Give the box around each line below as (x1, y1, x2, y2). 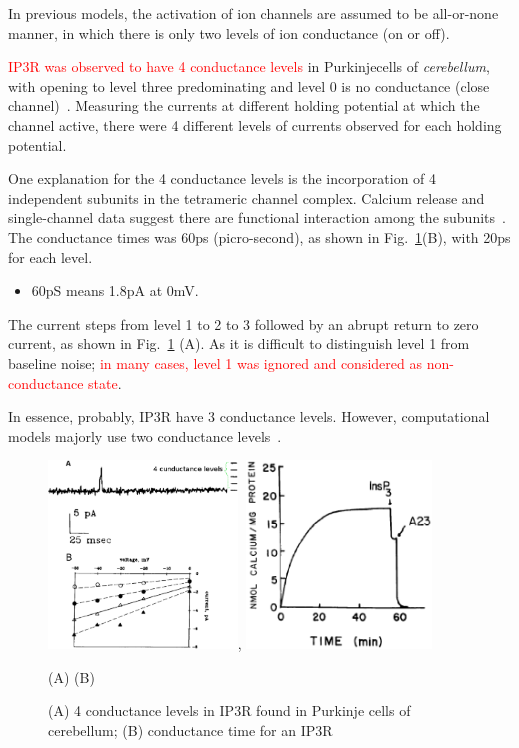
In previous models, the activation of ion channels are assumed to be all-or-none (8, 3, 499, 23)
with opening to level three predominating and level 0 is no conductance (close (8, 75, 490, 96)
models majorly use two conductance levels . (8, 425, 282, 446)
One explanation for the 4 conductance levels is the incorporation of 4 (8, 168, 437, 189)
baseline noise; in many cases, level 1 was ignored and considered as (8, 352, 422, 373)
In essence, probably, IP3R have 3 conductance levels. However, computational (8, 406, 490, 427)
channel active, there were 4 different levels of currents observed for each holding (8, 114, 502, 135)
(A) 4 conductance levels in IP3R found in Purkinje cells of (48, 700, 411, 721)
